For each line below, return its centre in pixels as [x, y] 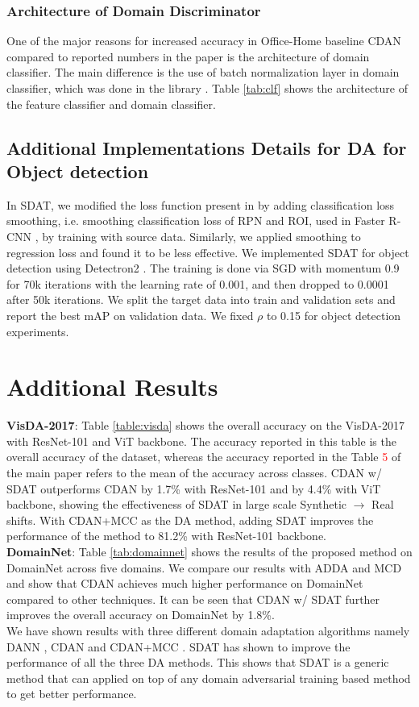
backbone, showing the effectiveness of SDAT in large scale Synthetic [177, 504]
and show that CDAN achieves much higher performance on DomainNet [185, 583]
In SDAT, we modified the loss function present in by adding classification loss [201, 204]
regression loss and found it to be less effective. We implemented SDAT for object [208, 252]
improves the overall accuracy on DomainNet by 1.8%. [141, 615]
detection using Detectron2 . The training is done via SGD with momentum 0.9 [203, 268]
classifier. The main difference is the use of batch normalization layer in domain [203, 72]
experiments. [38, 331]
